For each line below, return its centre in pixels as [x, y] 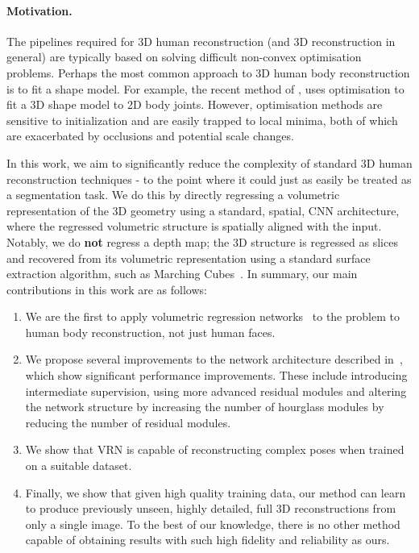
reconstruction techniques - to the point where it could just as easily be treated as [209, 179]
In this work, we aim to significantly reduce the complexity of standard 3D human [209, 162]
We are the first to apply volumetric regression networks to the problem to [212, 316]
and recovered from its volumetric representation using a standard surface [189, 258]
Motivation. [39, 10]
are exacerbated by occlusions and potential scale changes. [150, 136]
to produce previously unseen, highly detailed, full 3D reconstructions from [211, 508]
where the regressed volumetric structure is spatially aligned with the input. [194, 226]
